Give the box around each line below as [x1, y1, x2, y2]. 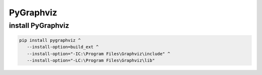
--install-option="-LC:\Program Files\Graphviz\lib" [27, 58, 155, 63]
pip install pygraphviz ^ [19, 37, 81, 43]
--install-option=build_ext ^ [27, 44, 99, 50]
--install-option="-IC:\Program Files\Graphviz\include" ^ [27, 51, 170, 56]
